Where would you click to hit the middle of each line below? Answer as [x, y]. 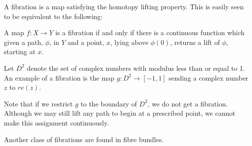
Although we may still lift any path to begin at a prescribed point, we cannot [120, 113]
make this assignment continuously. [57, 122]
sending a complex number [208, 77]
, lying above [129, 42]
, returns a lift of [195, 42]
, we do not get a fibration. [188, 103]
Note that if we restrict [39, 103]
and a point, [86, 42]
